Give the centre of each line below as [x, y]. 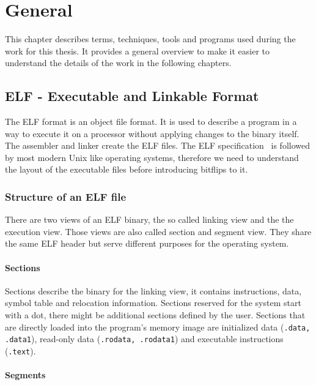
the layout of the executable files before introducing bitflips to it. [127, 169]
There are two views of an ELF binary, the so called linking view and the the [149, 219]
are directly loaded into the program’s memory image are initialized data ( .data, [158, 327]
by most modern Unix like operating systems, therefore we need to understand [152, 157]
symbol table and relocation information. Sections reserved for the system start [153, 303]
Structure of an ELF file [66, 196]
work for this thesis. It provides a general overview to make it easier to [138, 50]
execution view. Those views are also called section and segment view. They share [158, 231]
